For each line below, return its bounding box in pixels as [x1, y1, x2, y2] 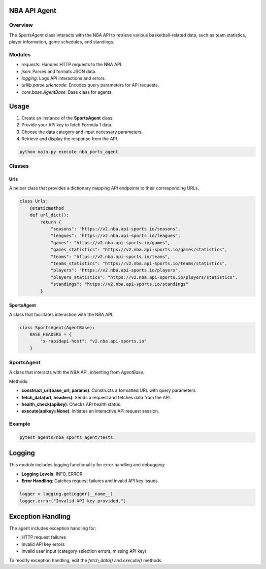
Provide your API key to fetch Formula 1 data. [21, 122, 113, 128]
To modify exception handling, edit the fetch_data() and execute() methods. [9, 557, 163, 563]
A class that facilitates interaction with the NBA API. [9, 311, 114, 317]
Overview [9, 22, 33, 29]
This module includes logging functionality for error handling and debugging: [9, 462, 166, 468]
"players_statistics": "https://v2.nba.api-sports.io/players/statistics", [50, 274, 238, 280]
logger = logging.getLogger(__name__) [19, 491, 113, 497]
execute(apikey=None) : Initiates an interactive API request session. [21, 408, 160, 414]
